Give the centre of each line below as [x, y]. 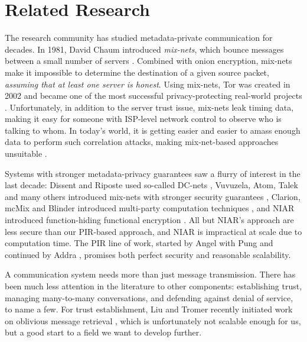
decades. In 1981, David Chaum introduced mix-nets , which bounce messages [144, 49]
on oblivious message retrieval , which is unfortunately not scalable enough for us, [153, 320]
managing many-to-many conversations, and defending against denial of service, [149, 297]
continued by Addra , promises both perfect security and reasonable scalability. [148, 254]
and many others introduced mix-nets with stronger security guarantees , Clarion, [153, 196]
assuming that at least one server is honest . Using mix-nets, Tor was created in [148, 84]
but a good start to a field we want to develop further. [103, 332]
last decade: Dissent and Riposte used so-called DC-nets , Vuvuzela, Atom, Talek [151, 185]
